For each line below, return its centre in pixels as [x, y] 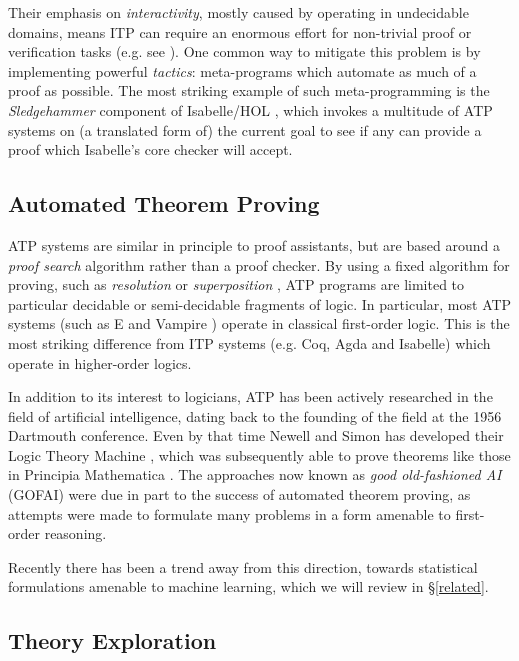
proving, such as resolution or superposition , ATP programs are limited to [236, 284]
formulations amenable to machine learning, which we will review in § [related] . [248, 586]
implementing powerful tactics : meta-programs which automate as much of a [242, 70]
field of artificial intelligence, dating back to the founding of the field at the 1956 [255, 415]
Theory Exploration [112, 640]
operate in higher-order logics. [100, 362]
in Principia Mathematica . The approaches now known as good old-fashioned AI [255, 474]
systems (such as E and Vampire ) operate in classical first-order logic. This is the [259, 323]
